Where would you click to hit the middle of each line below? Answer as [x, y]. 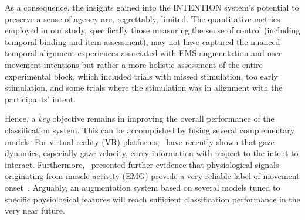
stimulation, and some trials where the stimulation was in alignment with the [144, 87]
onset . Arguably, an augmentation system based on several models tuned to [143, 187]
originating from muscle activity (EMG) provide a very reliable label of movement [152, 176]
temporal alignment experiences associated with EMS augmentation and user [143, 53]
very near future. [35, 210]
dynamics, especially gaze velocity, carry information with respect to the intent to [152, 153]
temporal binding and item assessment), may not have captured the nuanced [143, 41]
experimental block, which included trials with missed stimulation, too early [141, 76]
